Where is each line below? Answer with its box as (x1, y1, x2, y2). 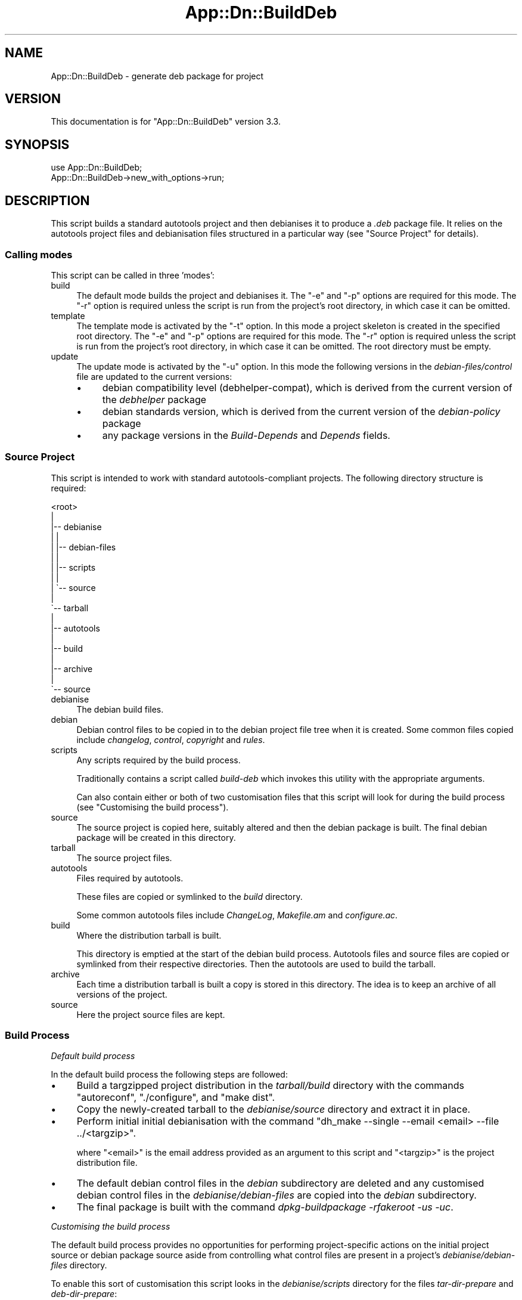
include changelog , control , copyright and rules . (76, 734, 265, 745)
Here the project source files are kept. (76, 1009, 225, 1020)
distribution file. (76, 1157, 138, 1168)
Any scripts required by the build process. (76, 754, 241, 765)
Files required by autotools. (76, 872, 184, 883)
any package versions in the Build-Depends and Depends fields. (102, 429, 390, 441)
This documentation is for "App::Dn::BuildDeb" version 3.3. (51, 116, 281, 127)
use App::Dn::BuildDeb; (51, 162, 142, 173)
